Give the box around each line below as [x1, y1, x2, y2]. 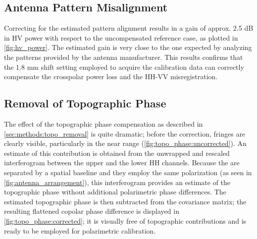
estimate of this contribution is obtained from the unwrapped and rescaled [4, 147, 230, 158]
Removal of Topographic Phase [4, 96, 166, 111]
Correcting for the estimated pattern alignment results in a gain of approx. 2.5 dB [4, 23, 254, 33]
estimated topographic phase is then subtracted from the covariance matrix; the [4, 196, 247, 206]
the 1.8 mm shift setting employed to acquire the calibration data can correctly [4, 61, 244, 72]
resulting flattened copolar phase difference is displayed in [4, 206, 179, 216]
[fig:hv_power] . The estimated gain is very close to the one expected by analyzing [4, 42, 252, 52]
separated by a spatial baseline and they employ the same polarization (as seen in [4, 167, 252, 177]
